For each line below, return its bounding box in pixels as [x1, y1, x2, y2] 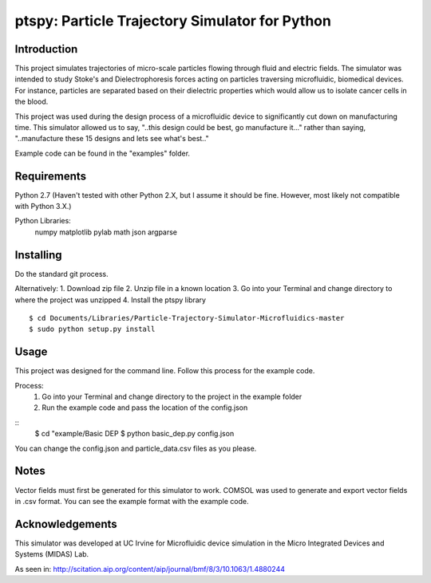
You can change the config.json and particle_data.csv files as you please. [14, 443, 257, 453]
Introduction [14, 42, 78, 56]
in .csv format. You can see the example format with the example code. [14, 496, 249, 506]
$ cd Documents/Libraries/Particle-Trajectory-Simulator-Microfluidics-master [29, 313, 345, 322]
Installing [14, 248, 63, 262]
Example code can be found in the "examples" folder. [14, 148, 191, 158]
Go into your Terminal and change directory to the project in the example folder [42, 392, 302, 402]
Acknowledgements [14, 517, 117, 530]
